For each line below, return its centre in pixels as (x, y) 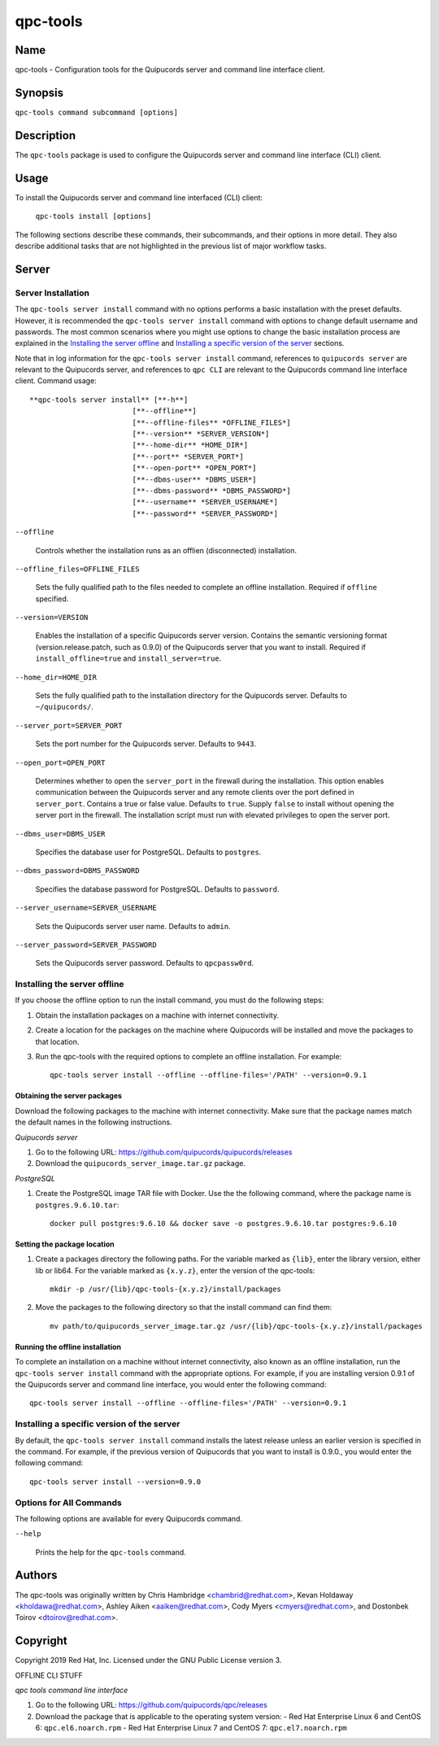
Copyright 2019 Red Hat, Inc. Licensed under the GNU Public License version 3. (148, 1661)
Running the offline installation (68, 1347)
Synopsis (39, 92)
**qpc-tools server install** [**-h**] (109, 399)
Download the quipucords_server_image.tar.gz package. (140, 1163)
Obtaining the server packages (68, 1096)
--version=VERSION (52, 618)
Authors (36, 1576)
